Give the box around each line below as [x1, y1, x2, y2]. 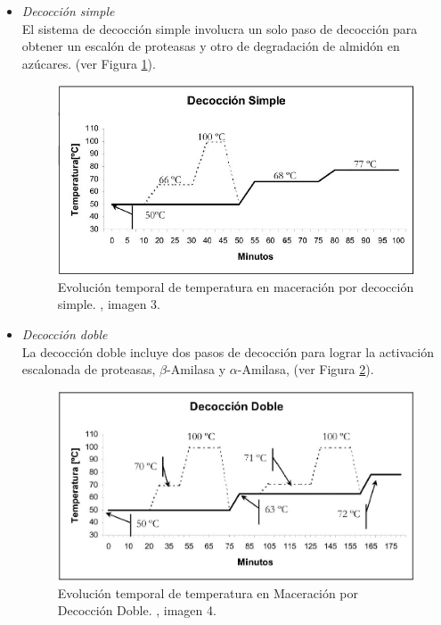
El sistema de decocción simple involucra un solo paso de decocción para [21, 19, 418, 37]
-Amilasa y [167, 360, 226, 379]
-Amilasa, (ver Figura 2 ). [237, 360, 374, 379]
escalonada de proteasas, [21, 360, 156, 379]
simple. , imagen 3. [57, 295, 160, 313]
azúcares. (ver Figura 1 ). [21, 54, 156, 72]
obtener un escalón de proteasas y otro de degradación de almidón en [21, 37, 400, 55]
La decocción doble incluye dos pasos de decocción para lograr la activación [21, 342, 434, 361]
